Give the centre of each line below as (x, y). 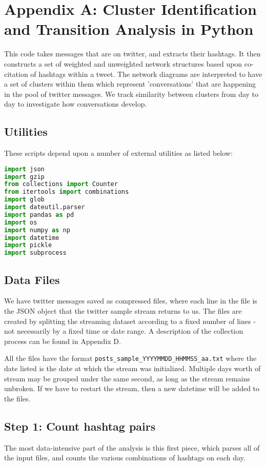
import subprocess (35, 253)
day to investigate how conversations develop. (76, 104)
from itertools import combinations (67, 192)
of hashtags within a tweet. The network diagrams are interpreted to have (146, 74)
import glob (24, 200)
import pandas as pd (39, 215)
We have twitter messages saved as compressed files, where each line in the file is (131, 301)
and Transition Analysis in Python (129, 29)
